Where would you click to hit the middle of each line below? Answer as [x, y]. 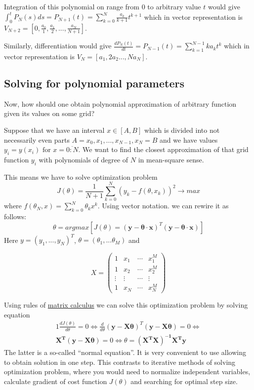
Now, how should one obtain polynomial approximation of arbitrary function [120, 103]
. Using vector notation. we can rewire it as [163, 206]
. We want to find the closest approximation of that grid [163, 149]
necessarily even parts [37, 139]
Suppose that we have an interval [54, 130]
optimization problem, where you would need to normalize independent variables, [127, 371]
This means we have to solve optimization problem [81, 176]
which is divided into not [182, 130]
